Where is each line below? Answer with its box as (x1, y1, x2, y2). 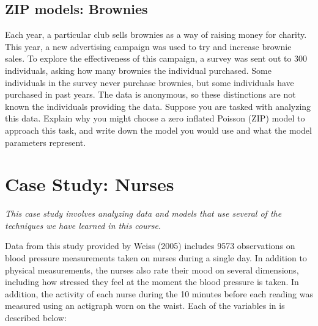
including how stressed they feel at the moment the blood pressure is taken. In (5, 275, 299, 288)
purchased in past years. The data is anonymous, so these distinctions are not (5, 88, 296, 101)
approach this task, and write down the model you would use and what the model (5, 123, 312, 136)
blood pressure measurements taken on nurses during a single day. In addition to (5, 252, 307, 264)
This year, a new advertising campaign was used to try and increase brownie (5, 40, 292, 53)
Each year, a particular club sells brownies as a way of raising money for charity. (5, 28, 307, 41)
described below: (5, 311, 67, 324)
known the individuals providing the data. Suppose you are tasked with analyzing (5, 100, 311, 112)
